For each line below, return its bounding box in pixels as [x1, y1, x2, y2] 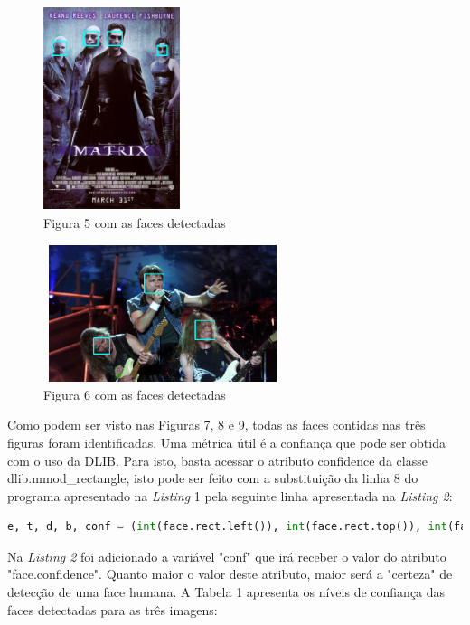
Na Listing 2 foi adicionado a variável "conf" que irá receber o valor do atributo [7, 546, 446, 565]
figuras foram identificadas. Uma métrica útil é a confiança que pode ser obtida [7, 432, 446, 451]
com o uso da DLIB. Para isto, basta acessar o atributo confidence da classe [7, 450, 428, 469]
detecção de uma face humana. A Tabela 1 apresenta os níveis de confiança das [7, 582, 446, 601]
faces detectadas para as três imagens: [7, 600, 218, 619]
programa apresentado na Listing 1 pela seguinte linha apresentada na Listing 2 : [7, 486, 453, 505]
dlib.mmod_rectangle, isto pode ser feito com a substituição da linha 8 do [7, 469, 418, 488]
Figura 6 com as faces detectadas [43, 384, 226, 403]
